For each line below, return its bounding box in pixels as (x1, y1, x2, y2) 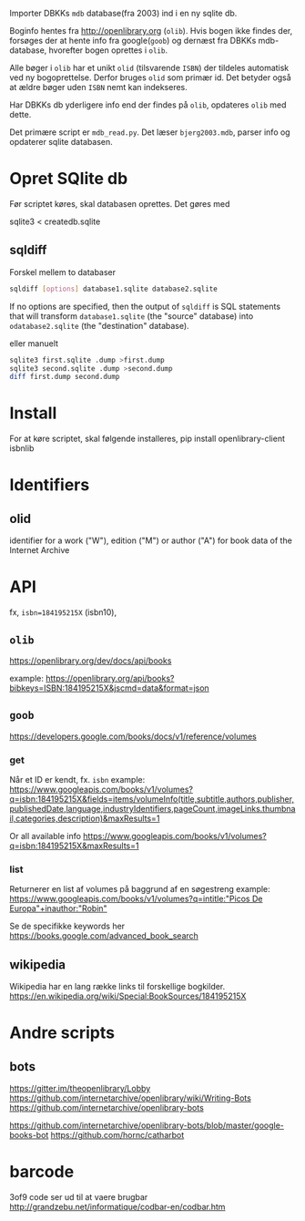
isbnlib (9, 443, 35, 454)
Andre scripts (9, 1022, 116, 1043)
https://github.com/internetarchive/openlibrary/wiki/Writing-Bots (9, 1093, 252, 1103)
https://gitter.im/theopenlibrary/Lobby (9, 1083, 151, 1094)
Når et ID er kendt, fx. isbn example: (9, 775, 146, 785)
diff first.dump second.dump (9, 373, 120, 382)
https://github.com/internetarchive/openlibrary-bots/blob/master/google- (9, 1120, 285, 1131)
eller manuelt (9, 337, 59, 349)
